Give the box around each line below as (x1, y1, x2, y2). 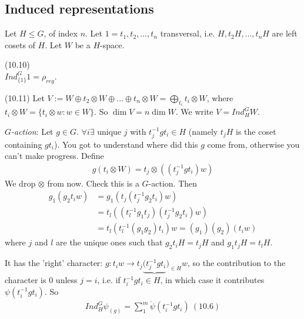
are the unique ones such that (56, 236, 163, 248)
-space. (100, 38, 125, 51)
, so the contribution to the (187, 257, 286, 269)
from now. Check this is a (47, 177, 139, 189)
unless (55, 274, 78, 286)
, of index (44, 27, 78, 39)
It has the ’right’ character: (5, 257, 103, 269)
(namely (188, 125, 218, 137)
